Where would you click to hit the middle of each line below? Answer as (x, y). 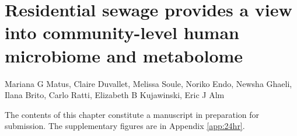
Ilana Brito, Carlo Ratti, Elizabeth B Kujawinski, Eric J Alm (115, 95)
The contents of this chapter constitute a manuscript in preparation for (132, 114)
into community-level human (122, 32)
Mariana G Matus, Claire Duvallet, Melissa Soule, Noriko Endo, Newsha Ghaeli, (148, 83)
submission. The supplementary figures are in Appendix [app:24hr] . (125, 126)
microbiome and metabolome (124, 55)
